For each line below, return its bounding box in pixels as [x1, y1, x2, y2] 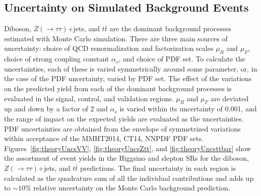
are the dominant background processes [109, 23, 232, 34]
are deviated [211, 93, 249, 103]
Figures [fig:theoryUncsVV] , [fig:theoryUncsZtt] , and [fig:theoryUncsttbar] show [4, 143, 251, 153]
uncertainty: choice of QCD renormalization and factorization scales [4, 43, 214, 53]
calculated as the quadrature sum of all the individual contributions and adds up [4, 172, 254, 183]
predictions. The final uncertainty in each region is [80, 162, 236, 173]
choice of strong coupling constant [4, 53, 109, 64]
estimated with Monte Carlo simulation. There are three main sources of [4, 33, 228, 43]
